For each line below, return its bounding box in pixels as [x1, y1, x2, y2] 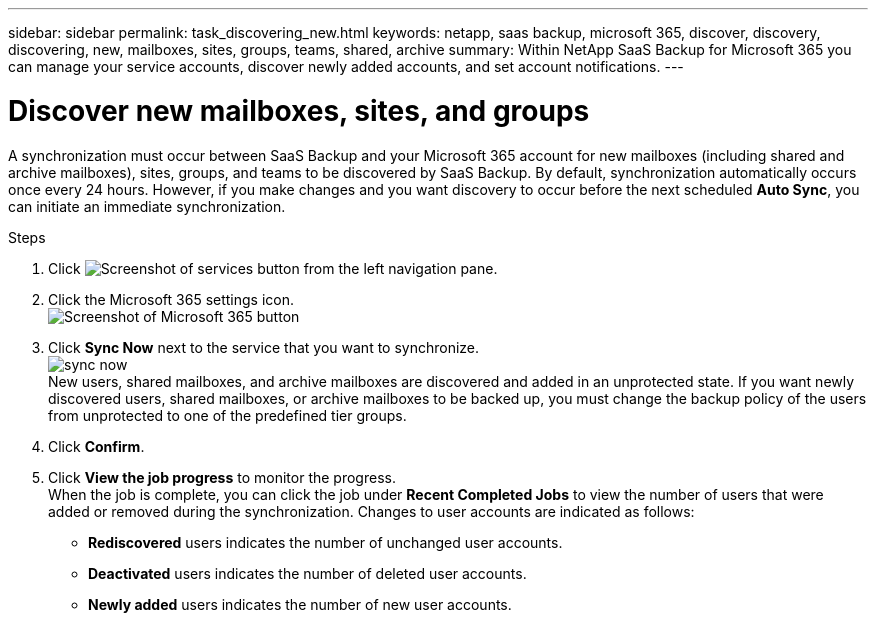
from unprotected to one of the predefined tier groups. [48, 406, 407, 424]
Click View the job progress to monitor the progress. [48, 468, 396, 486]
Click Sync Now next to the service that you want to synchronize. [48, 338, 480, 356]
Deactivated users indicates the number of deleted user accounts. [88, 564, 527, 582]
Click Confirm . [48, 437, 145, 455]
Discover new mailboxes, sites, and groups [8, 93, 590, 128]
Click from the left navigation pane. [48, 259, 498, 277]
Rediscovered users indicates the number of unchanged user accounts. [88, 533, 563, 551]
